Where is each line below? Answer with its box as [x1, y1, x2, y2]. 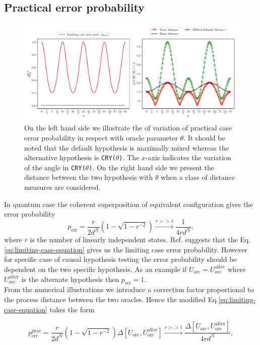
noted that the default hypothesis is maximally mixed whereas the [24, 142, 229, 153]
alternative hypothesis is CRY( [24, 152, 116, 163]
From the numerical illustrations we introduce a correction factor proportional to [4, 284, 254, 295]
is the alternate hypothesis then [21, 273, 119, 284]
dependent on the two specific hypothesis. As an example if [4, 263, 187, 274]
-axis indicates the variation [145, 152, 231, 163]
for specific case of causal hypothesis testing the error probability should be [4, 254, 237, 264]
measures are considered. [24, 182, 101, 192]
